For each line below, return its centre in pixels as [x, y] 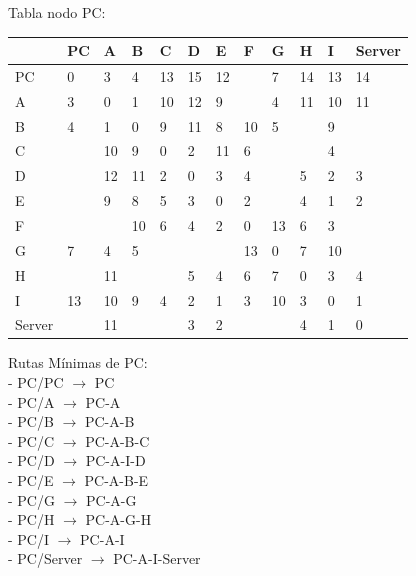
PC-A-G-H [118, 519]
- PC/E [31, 480]
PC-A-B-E [116, 480]
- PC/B [31, 421]
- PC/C [31, 440]
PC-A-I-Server [157, 558]
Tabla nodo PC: [57, 12]
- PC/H [31, 519]
